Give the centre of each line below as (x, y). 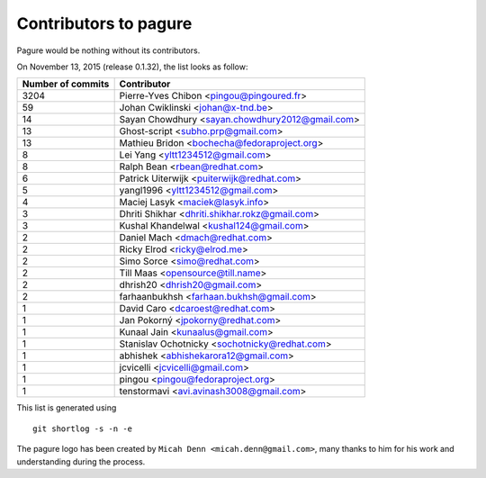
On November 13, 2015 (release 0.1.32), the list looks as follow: (132, 67)
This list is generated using (67, 408)
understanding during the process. (81, 461)
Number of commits (66, 84)
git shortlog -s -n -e (83, 428)
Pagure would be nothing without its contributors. (108, 50)
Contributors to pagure (104, 23)
